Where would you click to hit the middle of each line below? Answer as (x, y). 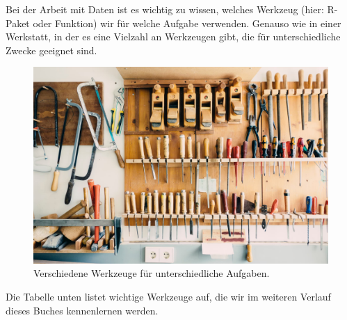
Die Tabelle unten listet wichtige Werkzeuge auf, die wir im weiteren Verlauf (168, 296)
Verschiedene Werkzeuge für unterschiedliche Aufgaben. (152, 273)
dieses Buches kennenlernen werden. (82, 310)
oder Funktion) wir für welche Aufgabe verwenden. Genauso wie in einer (187, 23)
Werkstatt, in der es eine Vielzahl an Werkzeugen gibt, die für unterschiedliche (173, 37)
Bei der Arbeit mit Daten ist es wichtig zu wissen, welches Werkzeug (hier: (165, 9)
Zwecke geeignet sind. (51, 50)
